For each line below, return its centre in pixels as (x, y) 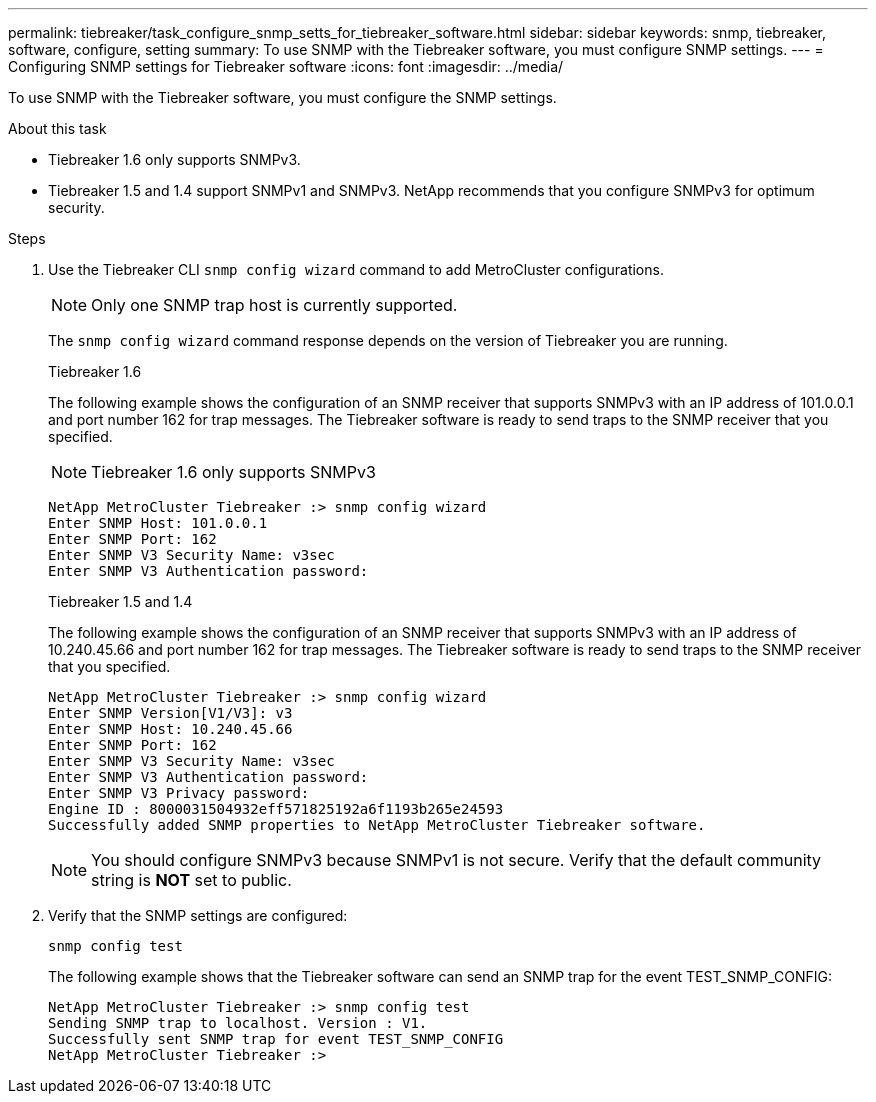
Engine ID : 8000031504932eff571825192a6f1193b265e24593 (276, 809)
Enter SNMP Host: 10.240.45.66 (170, 729)
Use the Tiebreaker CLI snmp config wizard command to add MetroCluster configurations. (356, 269)
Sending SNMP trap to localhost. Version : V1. (238, 1023)
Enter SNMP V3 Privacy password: (179, 793)
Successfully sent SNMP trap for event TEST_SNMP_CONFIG (276, 1039)
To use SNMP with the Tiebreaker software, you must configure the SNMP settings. (282, 97)
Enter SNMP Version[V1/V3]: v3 (170, 713)
